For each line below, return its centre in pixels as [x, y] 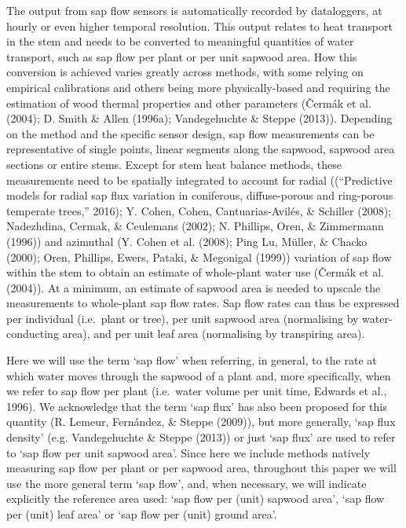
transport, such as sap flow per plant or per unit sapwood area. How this [182, 56]
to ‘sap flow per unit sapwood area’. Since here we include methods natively [188, 452]
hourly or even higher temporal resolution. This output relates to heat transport [199, 26]
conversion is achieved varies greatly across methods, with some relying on [185, 72]
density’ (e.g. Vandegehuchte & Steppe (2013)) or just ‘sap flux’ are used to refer [201, 437]
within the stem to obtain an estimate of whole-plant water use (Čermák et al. [195, 272]
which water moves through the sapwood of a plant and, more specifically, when [199, 375]
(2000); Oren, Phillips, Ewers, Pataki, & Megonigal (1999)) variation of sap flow [199, 257]
